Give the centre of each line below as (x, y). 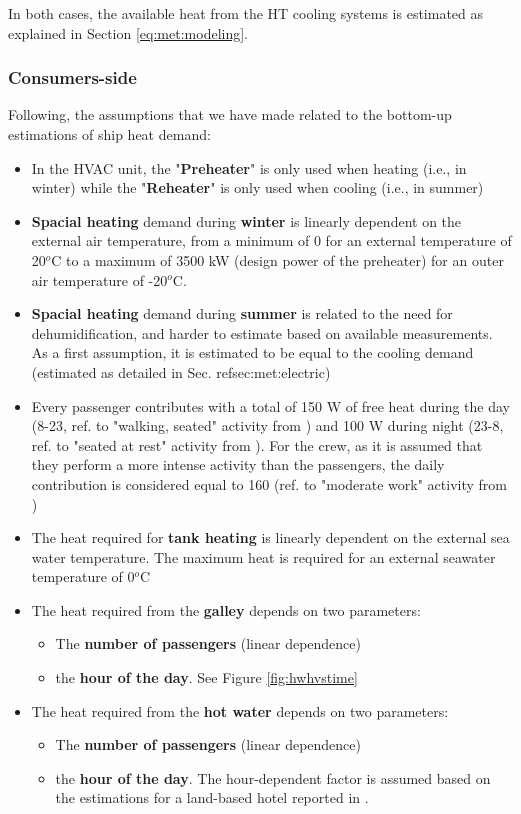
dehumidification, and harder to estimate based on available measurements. (262, 332)
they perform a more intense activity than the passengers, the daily (238, 464)
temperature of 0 (83, 576)
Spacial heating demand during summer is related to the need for (242, 313)
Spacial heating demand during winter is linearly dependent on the (246, 220)
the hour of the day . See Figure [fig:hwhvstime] (206, 677)
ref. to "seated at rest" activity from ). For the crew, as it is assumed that (257, 444)
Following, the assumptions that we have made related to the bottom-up (230, 114)
